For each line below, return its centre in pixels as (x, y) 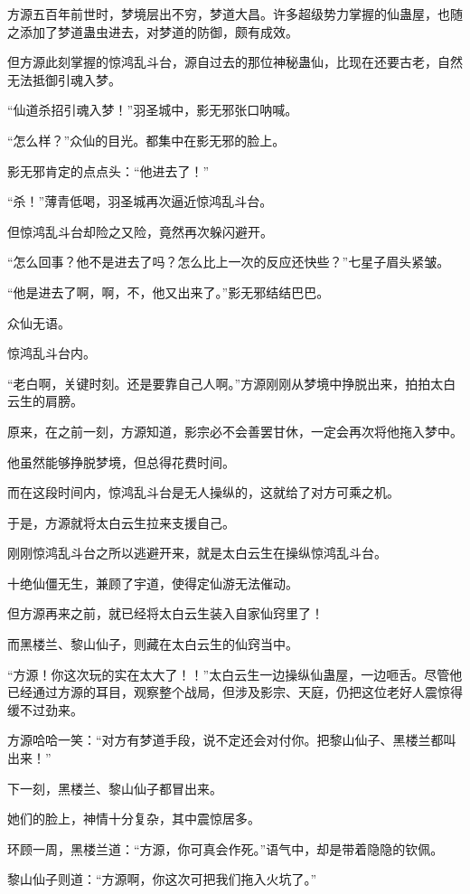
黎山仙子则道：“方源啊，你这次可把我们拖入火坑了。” (162, 879)
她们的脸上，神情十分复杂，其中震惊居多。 (134, 819)
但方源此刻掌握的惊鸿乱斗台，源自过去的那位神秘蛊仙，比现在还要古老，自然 (235, 62)
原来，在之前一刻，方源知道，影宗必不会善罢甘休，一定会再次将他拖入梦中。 (235, 431)
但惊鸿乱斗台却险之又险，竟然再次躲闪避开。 (140, 231)
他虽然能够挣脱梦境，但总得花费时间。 (121, 461)
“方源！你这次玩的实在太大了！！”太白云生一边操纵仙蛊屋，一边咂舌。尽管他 (235, 674)
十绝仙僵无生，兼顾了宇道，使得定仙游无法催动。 (153, 583)
